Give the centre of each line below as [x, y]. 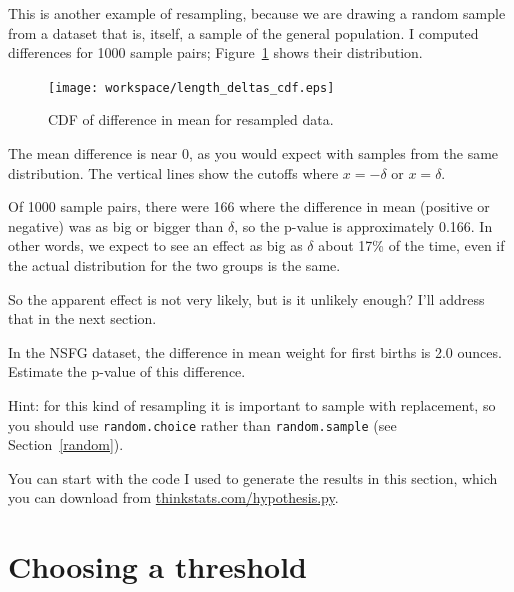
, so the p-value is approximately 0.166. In [363, 225]
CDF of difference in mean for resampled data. [191, 119]
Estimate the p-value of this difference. [127, 371]
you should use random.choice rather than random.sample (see [202, 424]
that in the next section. [82, 318]
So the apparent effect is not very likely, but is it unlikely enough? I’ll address [246, 298]
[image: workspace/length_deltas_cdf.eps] [191, 87]
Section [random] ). [66, 444]
